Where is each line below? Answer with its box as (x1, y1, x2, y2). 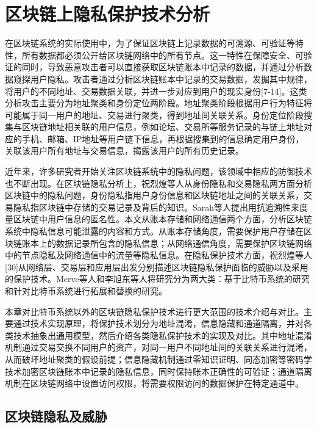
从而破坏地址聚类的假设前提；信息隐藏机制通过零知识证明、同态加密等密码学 (5, 352, 312, 365)
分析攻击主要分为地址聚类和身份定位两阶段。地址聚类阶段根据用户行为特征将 (5, 96, 312, 109)
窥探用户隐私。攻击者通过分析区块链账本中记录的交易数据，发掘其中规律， (13, 72, 312, 85)
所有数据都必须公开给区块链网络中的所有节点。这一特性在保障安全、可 (21, 48, 304, 61)
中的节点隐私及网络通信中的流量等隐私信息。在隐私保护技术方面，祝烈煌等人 (5, 248, 312, 261)
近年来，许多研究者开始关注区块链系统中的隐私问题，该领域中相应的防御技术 (5, 165, 312, 178)
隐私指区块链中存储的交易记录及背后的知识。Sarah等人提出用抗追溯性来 (13, 200, 300, 213)
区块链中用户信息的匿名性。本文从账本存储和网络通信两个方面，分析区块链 (13, 212, 312, 225)
